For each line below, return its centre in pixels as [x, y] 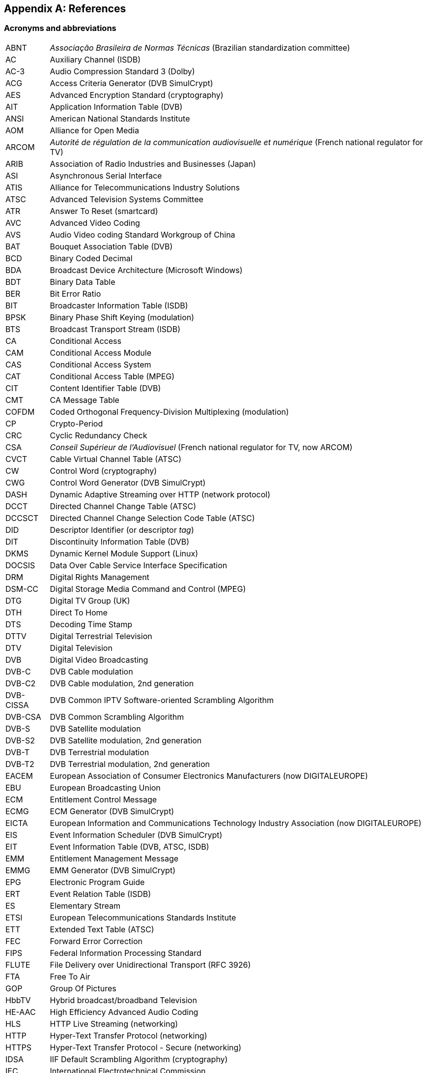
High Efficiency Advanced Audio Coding [124, 1012]
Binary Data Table [83, 282]
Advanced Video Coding [95, 223]
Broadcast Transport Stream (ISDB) [115, 329]
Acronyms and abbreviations [60, 28]
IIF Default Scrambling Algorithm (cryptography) [139, 1059]
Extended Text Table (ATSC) [102, 929]
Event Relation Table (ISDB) [100, 894]
